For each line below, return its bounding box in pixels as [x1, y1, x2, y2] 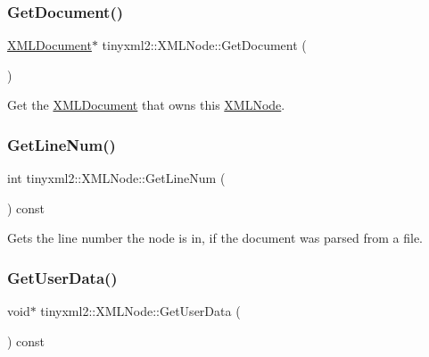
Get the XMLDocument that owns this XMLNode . [7, 95, 285, 114]
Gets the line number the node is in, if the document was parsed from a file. [7, 228, 424, 247]
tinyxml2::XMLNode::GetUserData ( [40, 302, 241, 320]
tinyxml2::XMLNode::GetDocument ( [102, 36, 307, 54]
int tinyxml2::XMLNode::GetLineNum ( [7, 169, 226, 187]
